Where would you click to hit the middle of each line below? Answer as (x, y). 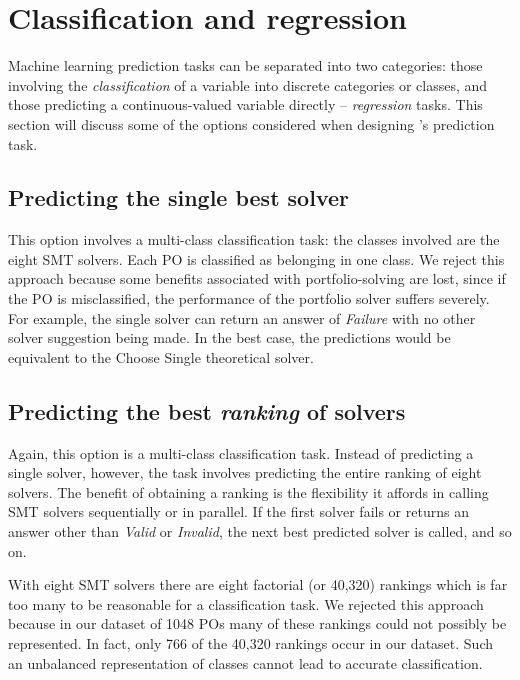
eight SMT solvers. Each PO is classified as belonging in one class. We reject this (256, 258)
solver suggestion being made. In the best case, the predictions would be (229, 337)
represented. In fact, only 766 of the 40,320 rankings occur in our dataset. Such (251, 643)
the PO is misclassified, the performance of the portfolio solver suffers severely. (249, 298)
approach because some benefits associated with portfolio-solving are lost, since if (257, 278)
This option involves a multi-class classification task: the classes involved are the (254, 239)
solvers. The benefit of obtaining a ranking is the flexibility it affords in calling (248, 491)
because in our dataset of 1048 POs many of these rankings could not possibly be (257, 623)
